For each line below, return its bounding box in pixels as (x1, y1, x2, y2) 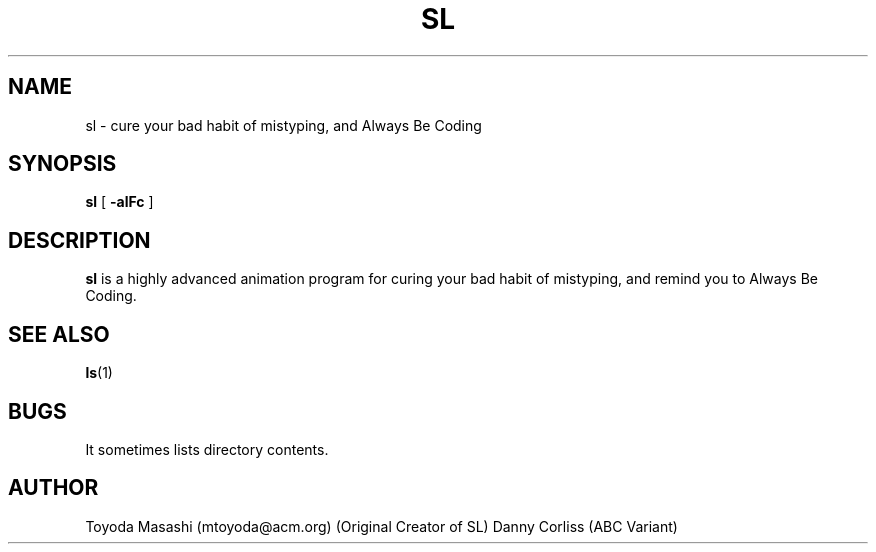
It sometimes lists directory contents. (85, 440, 329, 458)
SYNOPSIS (8, 151, 117, 177)
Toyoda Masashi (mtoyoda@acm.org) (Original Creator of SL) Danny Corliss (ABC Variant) (85, 517, 678, 535)
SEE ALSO (8, 321, 110, 347)
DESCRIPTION (8, 227, 151, 253)
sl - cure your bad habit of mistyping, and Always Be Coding (85, 116, 482, 134)
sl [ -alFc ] (85, 193, 154, 211)
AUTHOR (8, 475, 99, 501)
